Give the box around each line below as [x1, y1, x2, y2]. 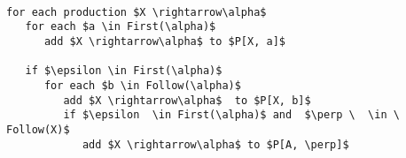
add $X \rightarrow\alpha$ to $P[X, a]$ [43, 34, 285, 48]
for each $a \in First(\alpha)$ [25, 20, 216, 34]
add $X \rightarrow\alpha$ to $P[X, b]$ [63, 94, 311, 107]
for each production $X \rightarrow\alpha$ [6, 5, 267, 19]
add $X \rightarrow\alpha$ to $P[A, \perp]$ [82, 138, 349, 151]
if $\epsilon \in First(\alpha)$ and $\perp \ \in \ [63, 109, 400, 122]
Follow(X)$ [6, 123, 70, 136]
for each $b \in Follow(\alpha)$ [43, 79, 241, 92]
